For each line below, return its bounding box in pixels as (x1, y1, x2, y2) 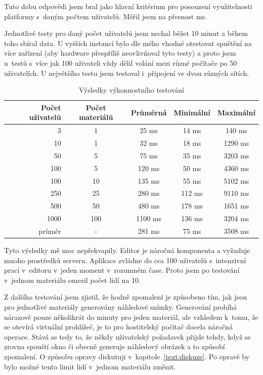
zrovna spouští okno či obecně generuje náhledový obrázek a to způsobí (4, 341, 225, 352)
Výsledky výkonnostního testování (79, 85, 184, 95)
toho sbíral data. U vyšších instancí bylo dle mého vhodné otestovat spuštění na (4, 37, 252, 48)
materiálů (79, 112, 113, 122)
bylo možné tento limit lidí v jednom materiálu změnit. (4, 361, 176, 371)
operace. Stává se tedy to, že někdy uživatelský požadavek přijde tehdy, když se (4, 331, 251, 342)
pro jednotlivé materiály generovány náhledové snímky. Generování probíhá (4, 302, 237, 312)
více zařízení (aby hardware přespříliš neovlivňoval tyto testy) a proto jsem (4, 48, 236, 58)
